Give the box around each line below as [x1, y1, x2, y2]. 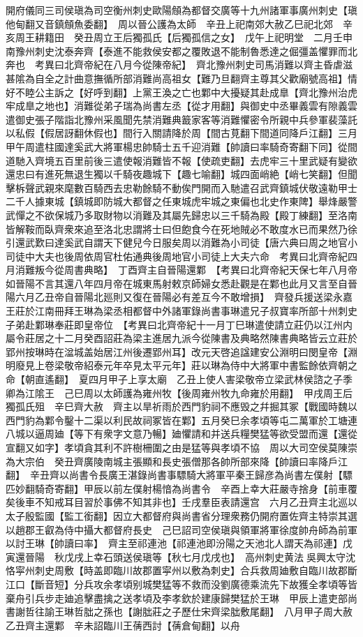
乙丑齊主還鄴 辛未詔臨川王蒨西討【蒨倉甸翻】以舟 [6, 617, 240, 632]
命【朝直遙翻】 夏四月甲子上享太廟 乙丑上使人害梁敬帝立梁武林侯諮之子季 [6, 372, 353, 387]
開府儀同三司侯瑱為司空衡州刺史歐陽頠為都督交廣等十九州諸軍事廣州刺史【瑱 [6, 3, 357, 17]
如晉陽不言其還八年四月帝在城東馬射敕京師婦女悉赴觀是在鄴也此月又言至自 [6, 276, 348, 290]
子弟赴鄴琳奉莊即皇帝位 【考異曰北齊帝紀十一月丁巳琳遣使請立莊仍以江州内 [6, 317, 353, 331]
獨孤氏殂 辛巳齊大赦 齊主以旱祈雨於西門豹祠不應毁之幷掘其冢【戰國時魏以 [6, 399, 357, 414]
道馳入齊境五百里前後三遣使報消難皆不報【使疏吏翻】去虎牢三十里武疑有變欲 [6, 153, 357, 167]
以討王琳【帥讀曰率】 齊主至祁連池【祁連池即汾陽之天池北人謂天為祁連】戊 [6, 536, 353, 550]
